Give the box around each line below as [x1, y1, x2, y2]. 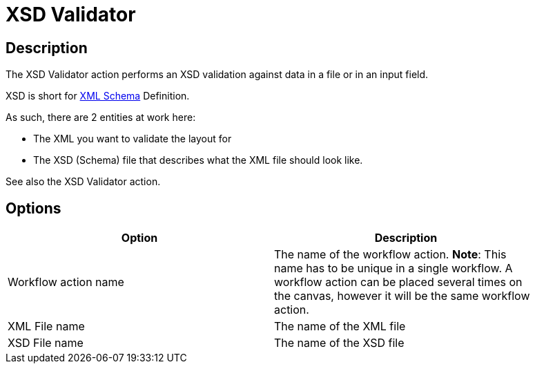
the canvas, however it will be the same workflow [274, 289, 530, 303]
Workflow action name [8, 275, 124, 290]
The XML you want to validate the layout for [33, 133, 232, 145]
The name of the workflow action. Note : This [274, 247, 507, 262]
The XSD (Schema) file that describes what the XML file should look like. [33, 154, 363, 167]
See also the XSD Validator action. [6, 176, 161, 188]
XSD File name [8, 336, 84, 350]
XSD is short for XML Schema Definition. [6, 90, 190, 102]
